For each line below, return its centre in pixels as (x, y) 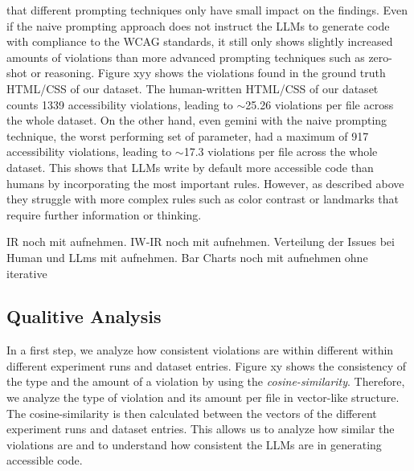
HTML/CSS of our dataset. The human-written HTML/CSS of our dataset (193, 88)
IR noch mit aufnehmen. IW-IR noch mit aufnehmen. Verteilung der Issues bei (201, 242)
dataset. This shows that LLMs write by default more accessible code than (190, 167)
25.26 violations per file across (320, 104)
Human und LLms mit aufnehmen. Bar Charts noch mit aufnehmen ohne (187, 257)
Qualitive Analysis (84, 316)
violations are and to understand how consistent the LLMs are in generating (194, 444)
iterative (27, 273)
